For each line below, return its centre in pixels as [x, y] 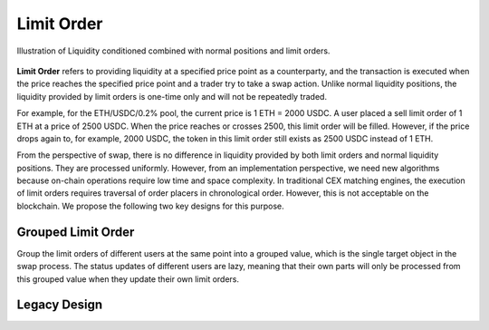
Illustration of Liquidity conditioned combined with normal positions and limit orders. [173, 51]
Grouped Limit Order [76, 232]
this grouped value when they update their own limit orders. [128, 279]
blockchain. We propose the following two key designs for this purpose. [150, 206]
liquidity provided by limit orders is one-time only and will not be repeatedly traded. [172, 96]
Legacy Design [60, 305]
